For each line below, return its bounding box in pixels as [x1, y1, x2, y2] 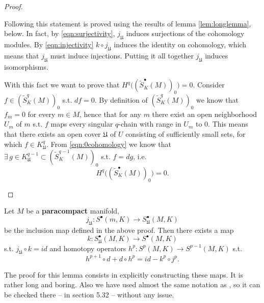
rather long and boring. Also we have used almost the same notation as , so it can [4, 279, 260, 290]
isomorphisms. [4, 61, 48, 72]
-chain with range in [118, 118, 181, 129]
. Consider [193, 79, 225, 90]
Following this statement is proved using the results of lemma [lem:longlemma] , [4, 18, 251, 28]
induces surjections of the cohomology [126, 28, 245, 39]
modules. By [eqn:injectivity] [4, 39, 94, 49]
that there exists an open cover [4, 128, 101, 139]
